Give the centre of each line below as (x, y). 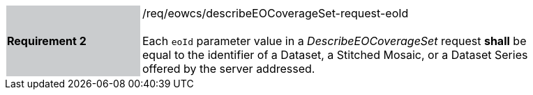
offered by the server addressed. (229, 69)
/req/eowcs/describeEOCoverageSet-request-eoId (276, 13)
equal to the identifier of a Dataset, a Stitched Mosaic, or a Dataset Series (335, 55)
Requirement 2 (47, 41)
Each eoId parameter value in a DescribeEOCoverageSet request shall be (335, 41)
